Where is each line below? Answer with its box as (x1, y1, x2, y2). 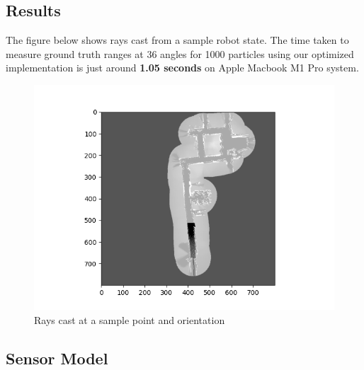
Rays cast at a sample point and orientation (34, 312, 225, 327)
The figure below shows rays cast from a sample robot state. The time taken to (6, 33, 349, 47)
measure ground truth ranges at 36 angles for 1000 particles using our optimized (6, 46, 354, 61)
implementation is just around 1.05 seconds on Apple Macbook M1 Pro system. (6, 60, 359, 75)
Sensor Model (6, 347, 108, 369)
